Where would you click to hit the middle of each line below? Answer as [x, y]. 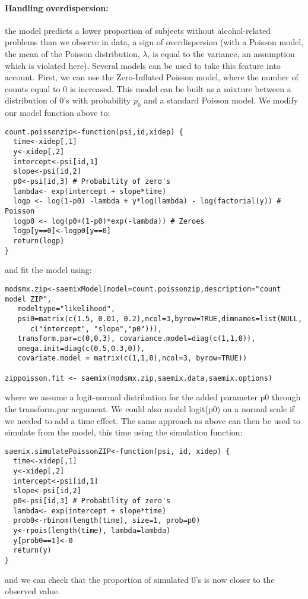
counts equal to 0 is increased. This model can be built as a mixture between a [148, 88]
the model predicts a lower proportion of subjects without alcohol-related [138, 30]
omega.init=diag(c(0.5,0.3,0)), [81, 348]
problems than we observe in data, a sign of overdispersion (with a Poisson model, [154, 42]
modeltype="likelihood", [66, 309]
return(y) [32, 551]
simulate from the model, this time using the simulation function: [124, 432]
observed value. [33, 591]
